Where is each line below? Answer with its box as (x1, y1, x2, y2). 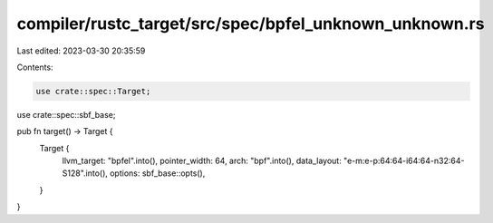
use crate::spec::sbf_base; (16, 109, 116, 120)
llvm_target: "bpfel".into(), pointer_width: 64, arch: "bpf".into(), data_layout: (62, 155, 342, 167)
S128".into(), (62, 168, 109, 179)
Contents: (16, 62, 53, 73)
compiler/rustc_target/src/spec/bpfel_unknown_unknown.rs (16, 14, 485, 34)
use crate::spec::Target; (35, 86, 151, 96)
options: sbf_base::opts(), (109, 168, 206, 179)
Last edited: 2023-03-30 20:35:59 (16, 45, 146, 56)
